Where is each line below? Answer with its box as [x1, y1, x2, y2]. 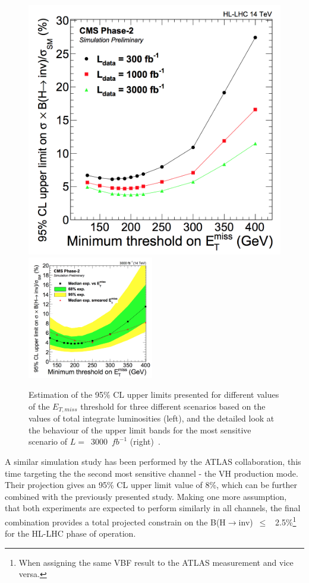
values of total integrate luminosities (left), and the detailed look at [29, 412, 275, 424]
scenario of [29, 435, 68, 448]
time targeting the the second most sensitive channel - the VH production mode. [5, 467, 298, 479]
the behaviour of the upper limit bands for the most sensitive [29, 423, 251, 436]
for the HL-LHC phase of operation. [5, 527, 136, 540]
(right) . [130, 435, 160, 448]
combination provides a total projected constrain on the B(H [5, 515, 226, 528]
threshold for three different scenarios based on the [80, 400, 266, 412]
